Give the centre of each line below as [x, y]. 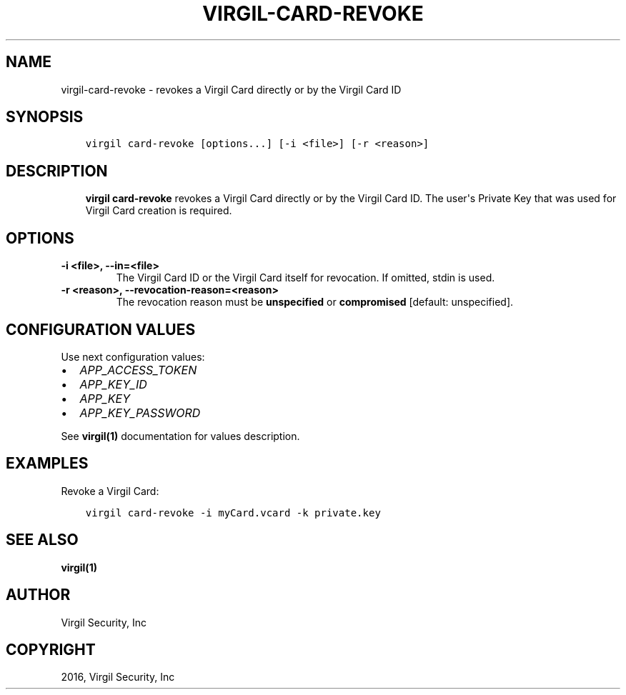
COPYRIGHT [51, 649]
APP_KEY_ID [113, 384]
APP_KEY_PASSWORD [140, 412]
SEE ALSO [42, 540]
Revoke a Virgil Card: [110, 491]
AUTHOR [38, 595]
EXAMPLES [47, 464]
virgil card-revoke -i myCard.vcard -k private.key [233, 512]
